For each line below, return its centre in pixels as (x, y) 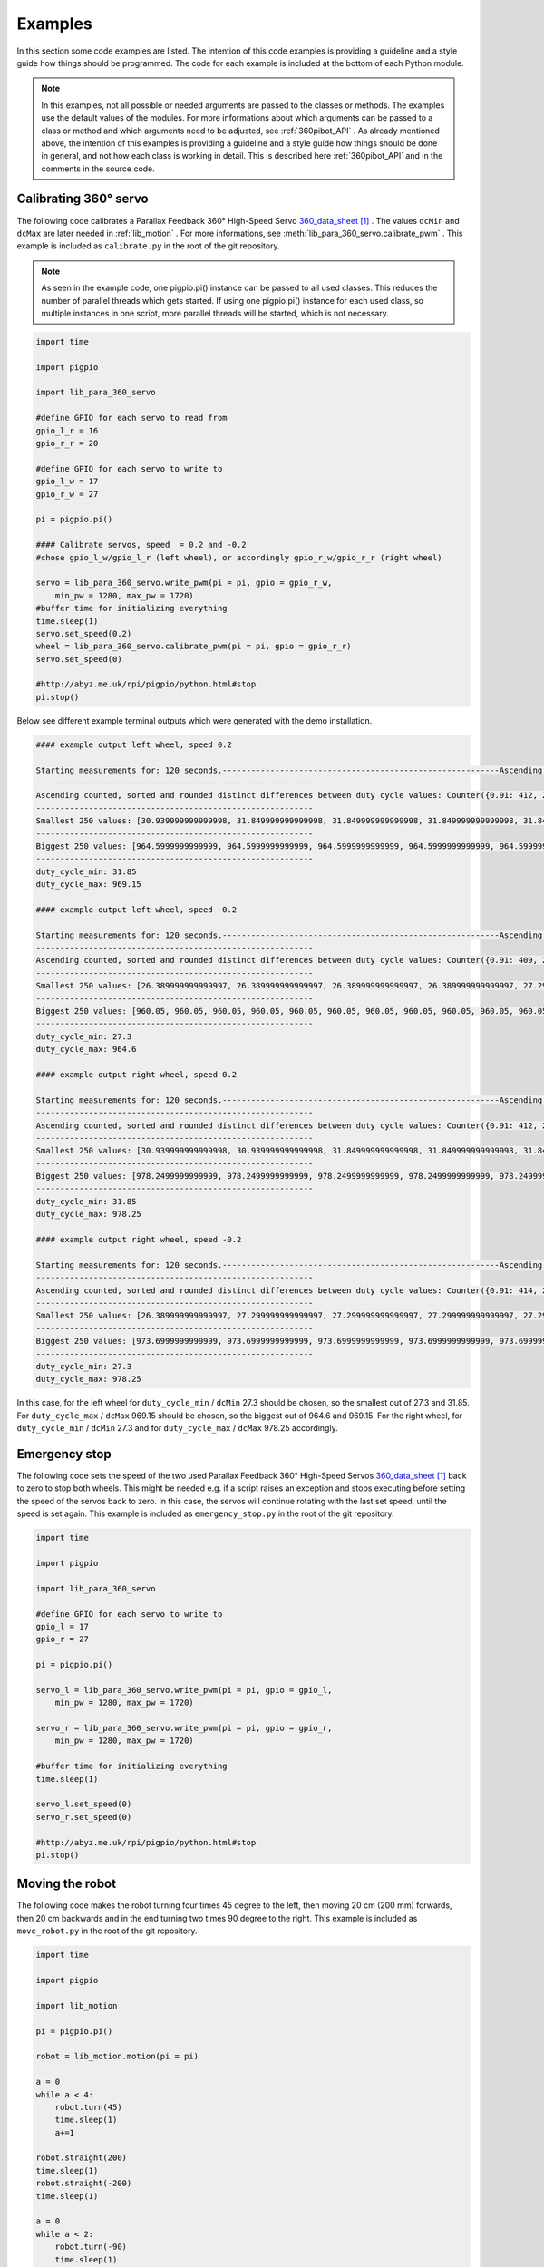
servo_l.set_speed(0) (84, 1804)
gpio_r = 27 (63, 1639)
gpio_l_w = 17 (67, 482)
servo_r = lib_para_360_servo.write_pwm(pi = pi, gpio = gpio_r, (184, 1728)
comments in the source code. (98, 169)
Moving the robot (67, 1884)
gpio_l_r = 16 (67, 430)
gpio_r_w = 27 (67, 494)
